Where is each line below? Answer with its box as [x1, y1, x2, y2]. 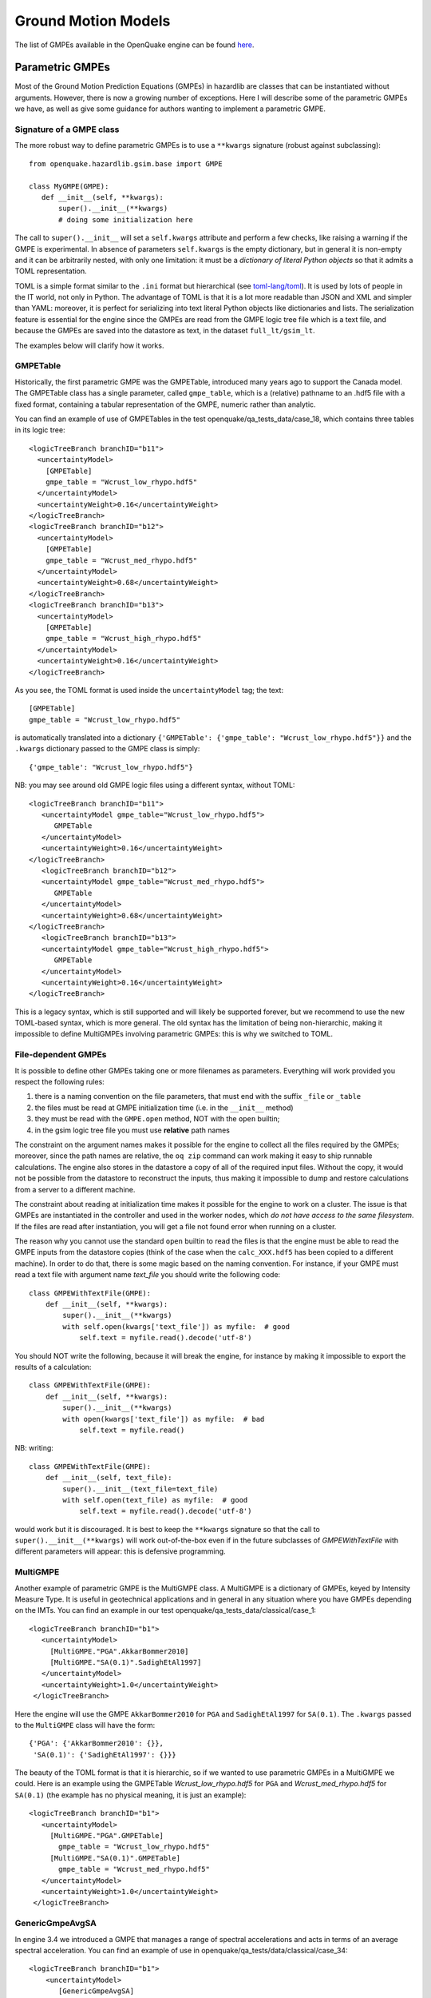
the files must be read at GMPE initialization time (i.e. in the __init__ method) [34, 1103, 295, 1112]
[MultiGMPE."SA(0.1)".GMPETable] [49, 1853, 181, 1862]
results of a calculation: [14, 1362, 92, 1371]
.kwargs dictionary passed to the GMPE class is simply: [14, 744, 200, 754]
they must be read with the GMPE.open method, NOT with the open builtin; [34, 1114, 280, 1124]
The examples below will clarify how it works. [14, 340, 164, 350]
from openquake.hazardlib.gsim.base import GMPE [29, 159, 223, 168]
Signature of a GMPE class [14, 124, 120, 135]
